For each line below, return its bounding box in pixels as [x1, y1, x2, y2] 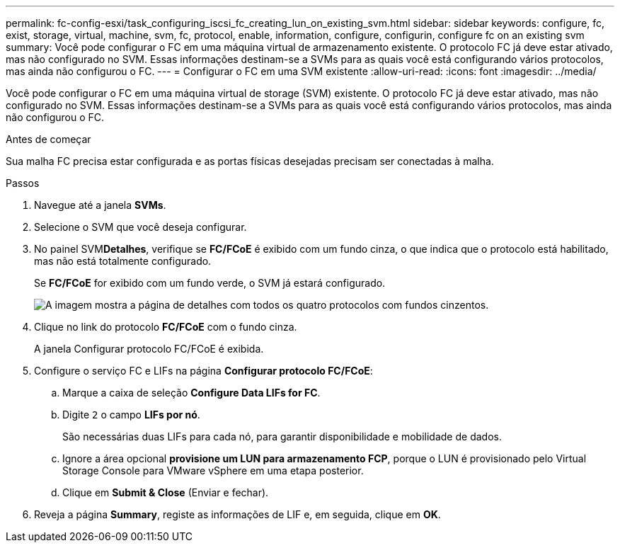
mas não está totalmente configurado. [34, 255, 212, 267]
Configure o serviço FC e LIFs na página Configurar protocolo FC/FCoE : [34, 365, 373, 377]
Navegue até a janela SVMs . [34, 199, 166, 211]
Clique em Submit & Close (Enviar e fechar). [62, 486, 269, 498]
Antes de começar [6, 133, 91, 145]
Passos [6, 177, 40, 189]
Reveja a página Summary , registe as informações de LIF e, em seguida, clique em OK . [34, 508, 441, 520]
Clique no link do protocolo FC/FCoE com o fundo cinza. [34, 321, 297, 333]
